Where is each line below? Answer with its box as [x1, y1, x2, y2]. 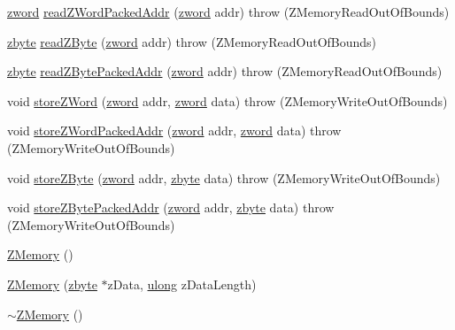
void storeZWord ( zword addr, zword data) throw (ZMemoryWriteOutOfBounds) [7, 91, 448, 110]
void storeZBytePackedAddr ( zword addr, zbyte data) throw [7, 198, 335, 217]
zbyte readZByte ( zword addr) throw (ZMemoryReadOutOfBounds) [7, 32, 377, 50]
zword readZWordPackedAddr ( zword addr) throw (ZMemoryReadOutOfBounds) [7, 3, 450, 20]
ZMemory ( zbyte [7, 274, 97, 293]
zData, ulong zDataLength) [107, 274, 257, 293]
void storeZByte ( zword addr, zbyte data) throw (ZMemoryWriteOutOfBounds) [7, 168, 441, 187]
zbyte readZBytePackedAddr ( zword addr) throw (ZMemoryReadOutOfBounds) [7, 62, 443, 81]
